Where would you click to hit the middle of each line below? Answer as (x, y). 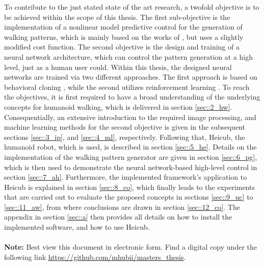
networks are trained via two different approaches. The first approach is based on (131, 77)
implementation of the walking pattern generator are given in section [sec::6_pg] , (131, 156)
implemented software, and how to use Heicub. (77, 227)
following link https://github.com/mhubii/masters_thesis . (95, 257)
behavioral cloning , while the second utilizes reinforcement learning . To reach (127, 87)
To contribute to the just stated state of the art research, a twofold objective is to (132, 7)
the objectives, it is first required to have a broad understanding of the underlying (132, 97)
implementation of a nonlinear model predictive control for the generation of (123, 27)
